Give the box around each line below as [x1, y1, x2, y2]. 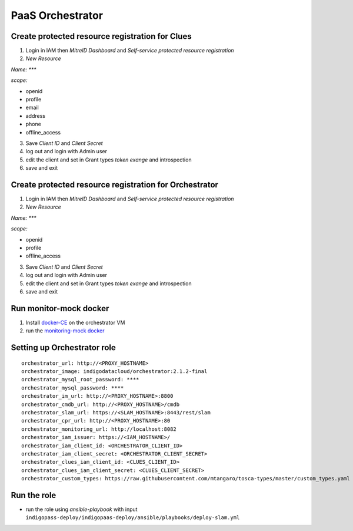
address [25, 112, 45, 119]
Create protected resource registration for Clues [11, 31, 192, 41]
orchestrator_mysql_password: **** [21, 384, 124, 391]
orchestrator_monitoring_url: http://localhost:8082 [21, 426, 176, 433]
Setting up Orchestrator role [11, 342, 116, 353]
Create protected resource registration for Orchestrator [11, 180, 219, 190]
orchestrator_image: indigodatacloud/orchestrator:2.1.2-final [21, 368, 208, 375]
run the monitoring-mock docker [25, 327, 105, 334]
